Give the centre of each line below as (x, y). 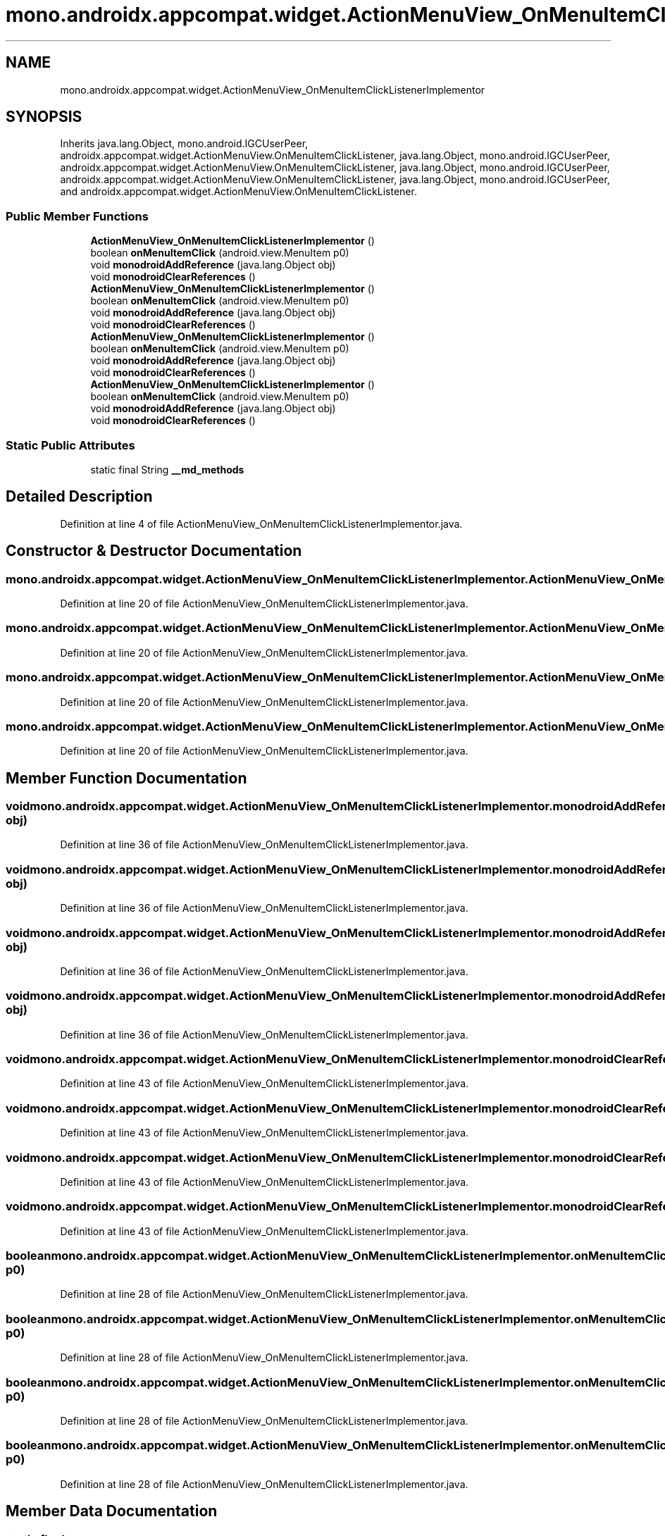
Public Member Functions (77, 216)
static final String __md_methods (167, 469)
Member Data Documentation (112, 1511)
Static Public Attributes (70, 445)
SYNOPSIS (44, 117)
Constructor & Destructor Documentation (154, 551)
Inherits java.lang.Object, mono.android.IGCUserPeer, (184, 144)
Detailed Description (79, 497)
